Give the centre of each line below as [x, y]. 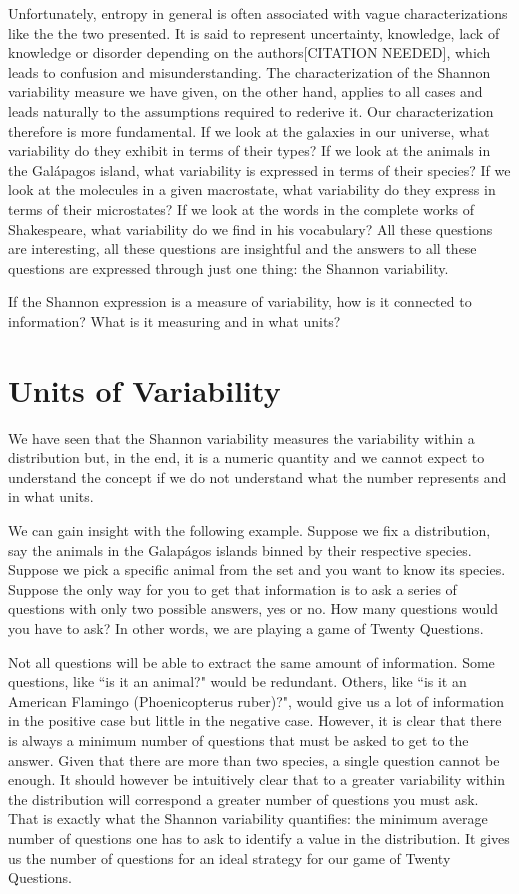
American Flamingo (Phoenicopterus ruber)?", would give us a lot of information [256, 700]
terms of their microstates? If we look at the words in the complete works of [241, 208]
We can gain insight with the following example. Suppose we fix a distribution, [249, 530]
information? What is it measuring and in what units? [174, 320]
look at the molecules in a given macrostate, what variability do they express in [252, 189]
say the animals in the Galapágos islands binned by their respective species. [240, 549]
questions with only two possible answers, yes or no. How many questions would [253, 608]
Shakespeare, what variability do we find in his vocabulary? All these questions [250, 228]
